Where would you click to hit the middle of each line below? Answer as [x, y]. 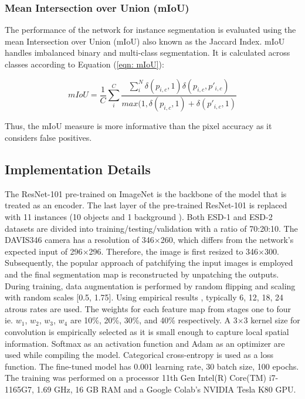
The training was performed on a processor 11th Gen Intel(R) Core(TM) [136, 378]
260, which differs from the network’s [227, 240]
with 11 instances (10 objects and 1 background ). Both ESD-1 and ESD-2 [139, 217]
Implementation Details [78, 169]
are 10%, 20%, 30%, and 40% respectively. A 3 [154, 320]
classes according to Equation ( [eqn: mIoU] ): [84, 64]
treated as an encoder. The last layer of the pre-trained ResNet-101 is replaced [146, 205]
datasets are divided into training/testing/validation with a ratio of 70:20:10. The [151, 228]
